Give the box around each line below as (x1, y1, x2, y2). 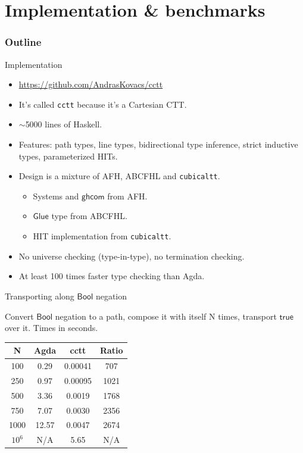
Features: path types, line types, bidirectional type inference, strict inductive (18, 138, 298, 151)
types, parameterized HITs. (18, 149, 118, 162)
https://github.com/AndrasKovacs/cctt (18, 78, 163, 90)
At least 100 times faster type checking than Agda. (18, 270, 205, 282)
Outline (5, 35, 42, 49)
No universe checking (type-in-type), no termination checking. (18, 249, 245, 262)
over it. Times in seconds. (5, 321, 98, 334)
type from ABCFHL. (51, 210, 127, 222)
